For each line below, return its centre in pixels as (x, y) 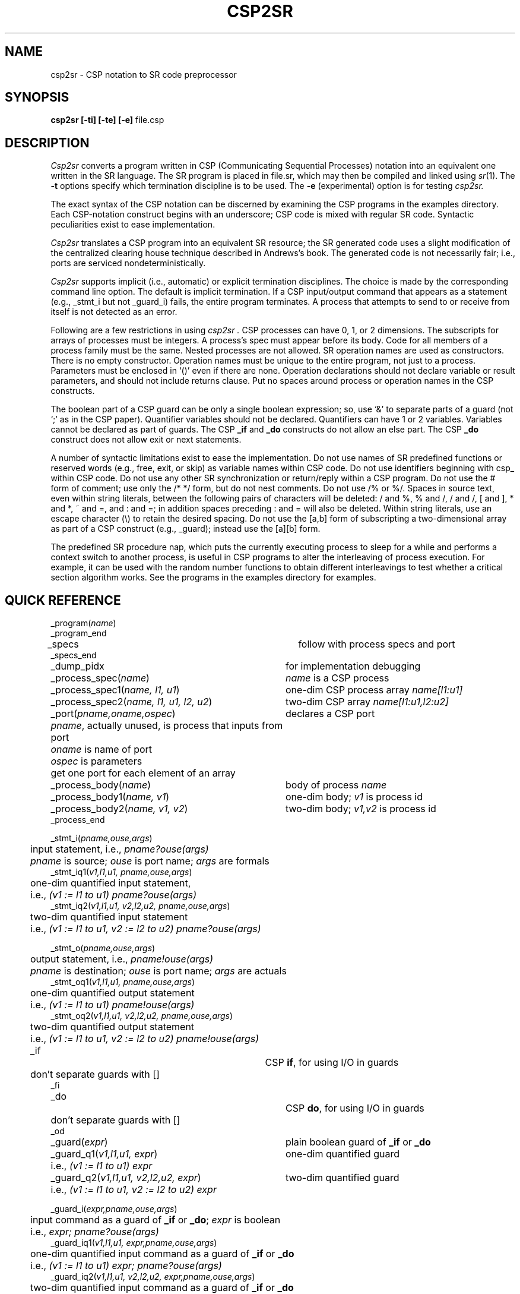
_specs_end (74, 655)
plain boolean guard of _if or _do (358, 1142)
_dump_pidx (77, 666)
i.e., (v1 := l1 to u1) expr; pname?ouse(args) (126, 1266)
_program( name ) (83, 623)
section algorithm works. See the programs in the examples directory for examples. (213, 577)
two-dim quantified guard (343, 1178)
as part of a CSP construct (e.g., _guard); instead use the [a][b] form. (186, 529)
